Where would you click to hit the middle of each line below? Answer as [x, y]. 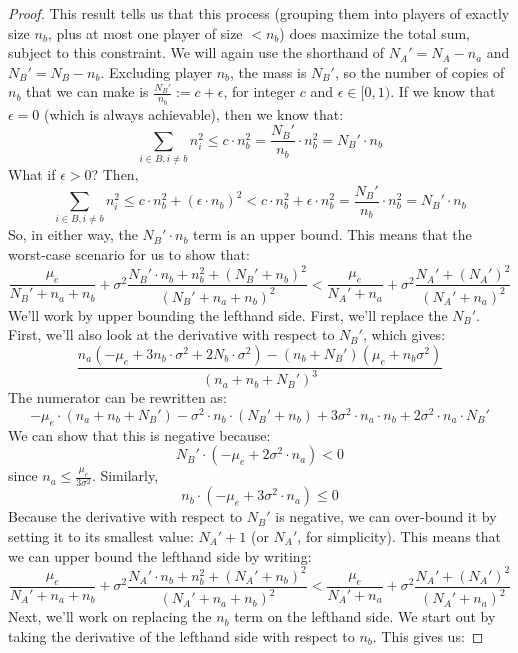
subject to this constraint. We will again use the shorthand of [196, 52]
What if [32, 174]
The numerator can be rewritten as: [117, 397]
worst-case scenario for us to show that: [129, 253]
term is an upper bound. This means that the [332, 234]
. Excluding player [156, 71]
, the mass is [268, 71]
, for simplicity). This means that [399, 535]
